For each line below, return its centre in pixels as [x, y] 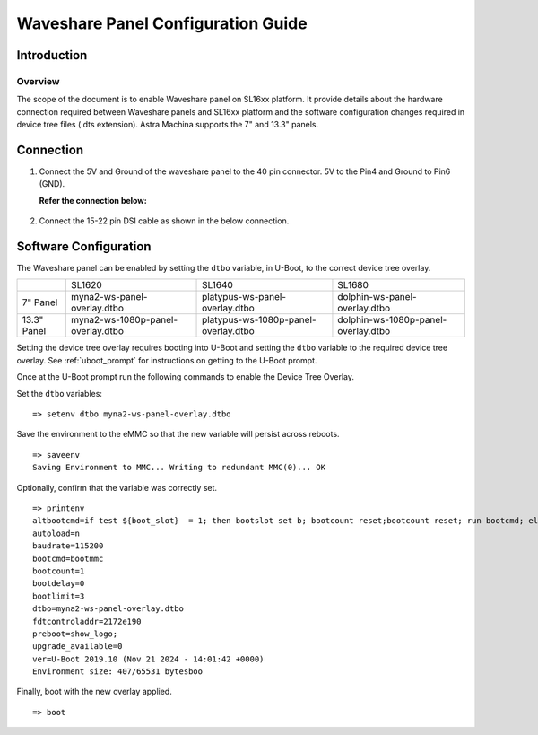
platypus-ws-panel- [244, 297]
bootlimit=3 [59, 596]
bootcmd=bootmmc [68, 558]
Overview [38, 81]
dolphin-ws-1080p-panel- [392, 320]
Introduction [52, 55]
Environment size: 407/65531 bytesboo [118, 672]
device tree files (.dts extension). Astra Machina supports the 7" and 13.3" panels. [168, 125]
